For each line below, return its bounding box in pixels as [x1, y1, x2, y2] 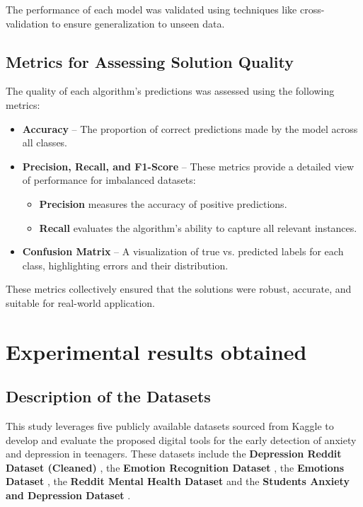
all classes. [22, 135, 68, 150]
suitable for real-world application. [6, 295, 156, 310]
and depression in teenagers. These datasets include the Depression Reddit [6, 446, 342, 461]
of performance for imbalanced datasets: [22, 173, 196, 187]
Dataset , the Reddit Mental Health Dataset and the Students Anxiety [6, 474, 350, 489]
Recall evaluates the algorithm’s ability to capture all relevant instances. [39, 220, 357, 235]
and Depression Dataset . [6, 488, 131, 503]
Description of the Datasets [6, 385, 211, 407]
